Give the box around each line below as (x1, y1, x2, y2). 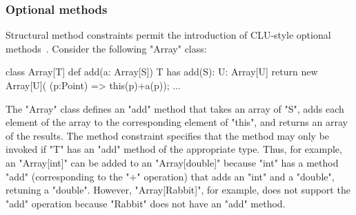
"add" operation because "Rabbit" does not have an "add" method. (6, 196, 286, 210)
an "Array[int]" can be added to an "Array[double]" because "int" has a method (6, 155, 339, 169)
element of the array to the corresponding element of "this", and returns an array (6, 115, 348, 129)
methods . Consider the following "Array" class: (6, 41, 207, 55)
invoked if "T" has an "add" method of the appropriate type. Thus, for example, (6, 142, 342, 156)
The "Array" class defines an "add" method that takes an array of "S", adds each (6, 101, 344, 115)
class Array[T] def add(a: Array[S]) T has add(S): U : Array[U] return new (6, 64, 318, 79)
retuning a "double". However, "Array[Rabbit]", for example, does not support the (6, 183, 350, 197)
